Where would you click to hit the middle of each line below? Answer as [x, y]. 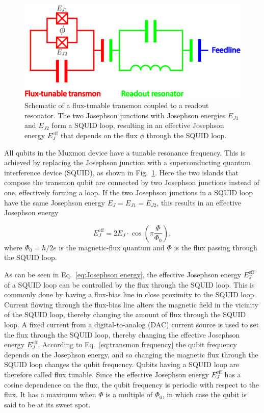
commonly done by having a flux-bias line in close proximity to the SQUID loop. [130, 294]
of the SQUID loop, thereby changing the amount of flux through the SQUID [125, 314]
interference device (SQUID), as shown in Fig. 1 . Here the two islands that [122, 172]
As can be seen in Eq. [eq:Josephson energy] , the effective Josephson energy [123, 274]
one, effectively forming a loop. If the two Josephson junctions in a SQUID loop [128, 192]
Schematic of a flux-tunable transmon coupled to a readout [117, 105]
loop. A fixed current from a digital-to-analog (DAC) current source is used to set [132, 324]
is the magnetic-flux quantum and [112, 247]
